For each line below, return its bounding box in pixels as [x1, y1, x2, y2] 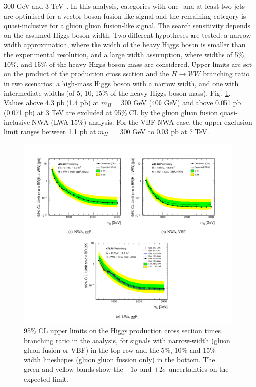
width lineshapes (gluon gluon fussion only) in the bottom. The [24, 354, 215, 364]
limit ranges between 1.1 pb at [4, 126, 96, 136]
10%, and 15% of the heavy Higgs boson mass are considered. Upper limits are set [4, 59, 252, 69]
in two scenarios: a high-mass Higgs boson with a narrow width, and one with [4, 78, 239, 88]
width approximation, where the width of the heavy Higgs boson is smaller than [4, 39, 246, 50]
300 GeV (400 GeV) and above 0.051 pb [121, 97, 241, 107]
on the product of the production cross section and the [4, 68, 169, 79]
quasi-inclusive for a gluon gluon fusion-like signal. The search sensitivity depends [4, 20, 251, 31]
